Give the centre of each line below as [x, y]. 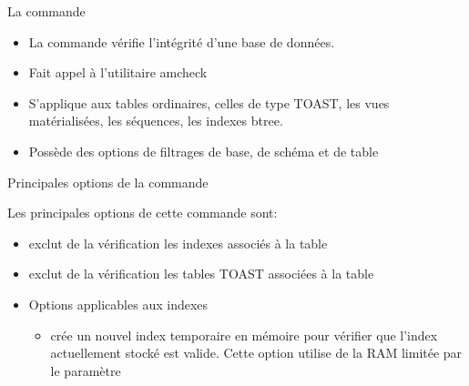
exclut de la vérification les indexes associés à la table [178, 243]
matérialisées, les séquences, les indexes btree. [156, 121]
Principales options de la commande [108, 182]
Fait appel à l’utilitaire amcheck [118, 72]
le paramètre [86, 370]
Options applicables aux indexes [118, 304]
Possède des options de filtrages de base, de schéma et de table [204, 151]
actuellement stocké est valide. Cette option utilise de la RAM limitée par [256, 353]
